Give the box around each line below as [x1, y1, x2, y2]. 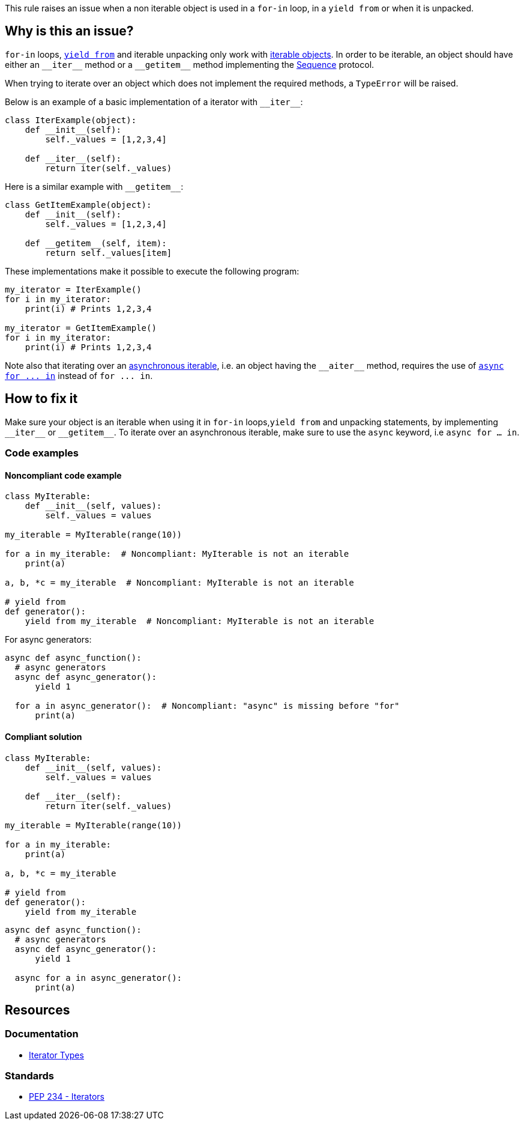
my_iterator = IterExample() [5, 284, 142, 294]
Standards [5, 1070, 55, 1082]
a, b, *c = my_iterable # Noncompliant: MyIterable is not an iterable [5, 578, 354, 588]
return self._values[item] [45, 247, 172, 258]
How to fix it [5, 391, 78, 407]
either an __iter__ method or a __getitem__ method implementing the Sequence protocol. [5, 59, 375, 70]
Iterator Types [29, 1049, 84, 1060]
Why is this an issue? [5, 23, 134, 39]
